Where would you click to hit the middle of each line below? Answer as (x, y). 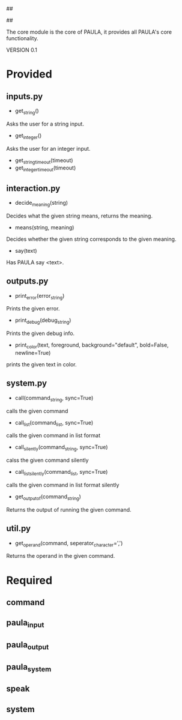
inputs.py (25, 96)
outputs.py (27, 281)
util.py (19, 529)
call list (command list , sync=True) (54, 423)
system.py (26, 383)
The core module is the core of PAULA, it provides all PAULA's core (89, 32)
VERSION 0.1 (22, 50)
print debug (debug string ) (43, 321)
